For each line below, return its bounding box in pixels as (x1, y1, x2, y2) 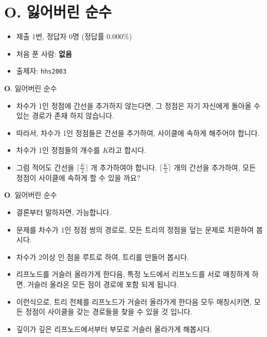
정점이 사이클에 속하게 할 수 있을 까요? (16, 172, 140, 183)
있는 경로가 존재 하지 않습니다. (16, 110, 114, 121)
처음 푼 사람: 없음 (16, 48, 72, 59)
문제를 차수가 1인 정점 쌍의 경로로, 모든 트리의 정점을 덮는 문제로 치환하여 (16, 224, 254, 235)
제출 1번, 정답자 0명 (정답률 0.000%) (16, 31, 132, 42)
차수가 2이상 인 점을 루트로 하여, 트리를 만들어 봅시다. (16, 251, 189, 262)
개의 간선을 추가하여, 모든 (173, 162, 256, 172)
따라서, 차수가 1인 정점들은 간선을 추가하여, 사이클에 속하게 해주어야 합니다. (16, 127, 260, 138)
